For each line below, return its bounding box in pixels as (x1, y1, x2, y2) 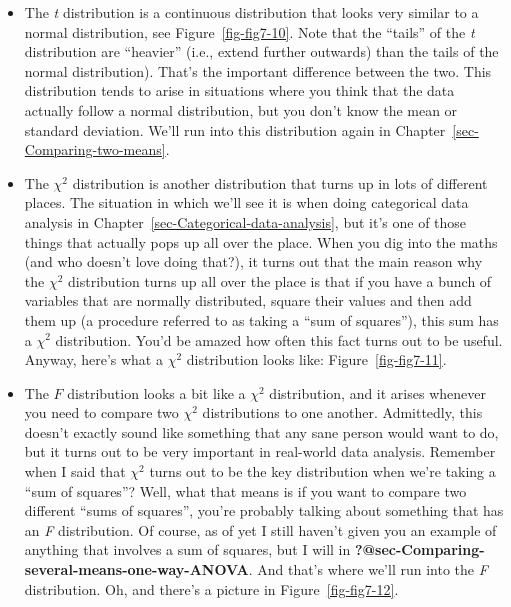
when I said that (24, 461, 126, 482)
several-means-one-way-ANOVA (24, 559, 249, 580)
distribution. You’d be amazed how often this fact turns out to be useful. (55, 329, 503, 350)
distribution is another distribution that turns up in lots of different (72, 172, 488, 193)
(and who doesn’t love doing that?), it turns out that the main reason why (24, 251, 483, 272)
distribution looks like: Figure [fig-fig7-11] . (186, 349, 447, 370)
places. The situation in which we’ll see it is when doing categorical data (24, 192, 469, 213)
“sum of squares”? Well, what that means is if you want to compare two (24, 480, 467, 501)
